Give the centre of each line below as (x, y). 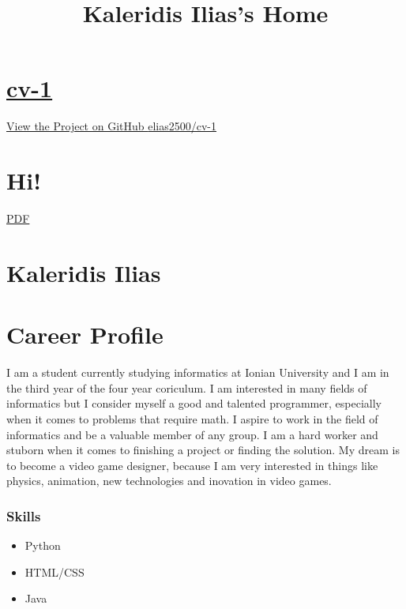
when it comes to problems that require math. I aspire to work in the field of (192, 418)
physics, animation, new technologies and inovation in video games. (169, 481)
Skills (24, 515)
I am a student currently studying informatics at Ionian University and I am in (198, 372)
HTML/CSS (55, 571)
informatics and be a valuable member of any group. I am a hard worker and (192, 434)
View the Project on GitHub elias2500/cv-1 (112, 126)
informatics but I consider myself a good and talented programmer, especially (194, 403)
